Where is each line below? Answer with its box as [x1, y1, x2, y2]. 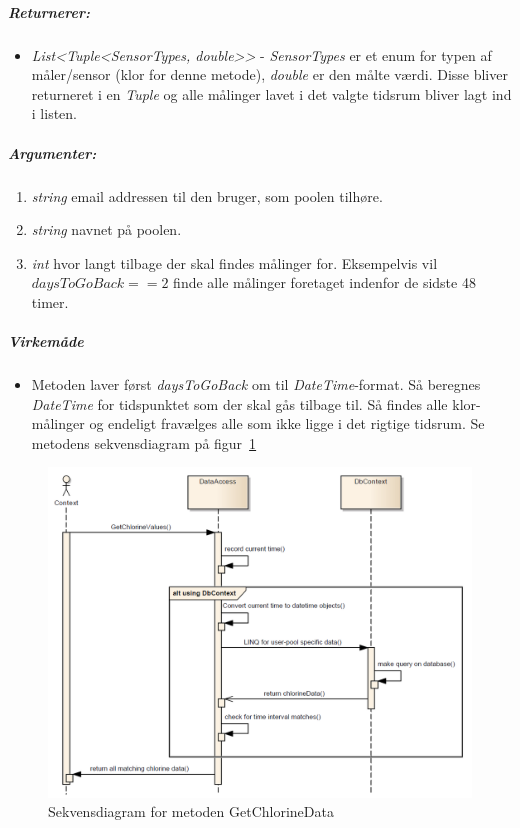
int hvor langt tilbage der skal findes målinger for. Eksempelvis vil [31, 252, 438, 273]
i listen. [31, 103, 77, 124]
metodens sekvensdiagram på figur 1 [31, 432, 257, 453]
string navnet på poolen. [31, 219, 182, 240]
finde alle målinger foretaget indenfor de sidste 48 [173, 272, 476, 293]
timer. [31, 291, 69, 312]
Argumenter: [8, 142, 97, 163]
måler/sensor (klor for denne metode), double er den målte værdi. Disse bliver [31, 64, 508, 85]
